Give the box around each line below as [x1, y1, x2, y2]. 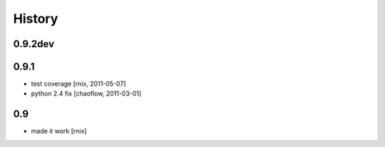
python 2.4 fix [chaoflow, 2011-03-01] [31, 89, 142, 98]
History [13, 11, 58, 26]
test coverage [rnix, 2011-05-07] [31, 79, 126, 88]
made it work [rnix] [31, 127, 87, 136]
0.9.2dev [13, 38, 55, 50]
